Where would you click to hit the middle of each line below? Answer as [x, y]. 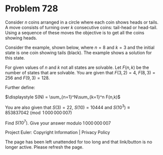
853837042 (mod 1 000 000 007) [39, 112]
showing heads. [21, 38]
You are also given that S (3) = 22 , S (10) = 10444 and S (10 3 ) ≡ [68, 107]
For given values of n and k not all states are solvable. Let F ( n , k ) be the [77, 67]
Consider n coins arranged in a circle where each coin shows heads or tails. [82, 22]
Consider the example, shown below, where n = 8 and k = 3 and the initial [80, 47]
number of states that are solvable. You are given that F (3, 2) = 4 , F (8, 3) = [80, 72]
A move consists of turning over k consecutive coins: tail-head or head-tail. [81, 27]
